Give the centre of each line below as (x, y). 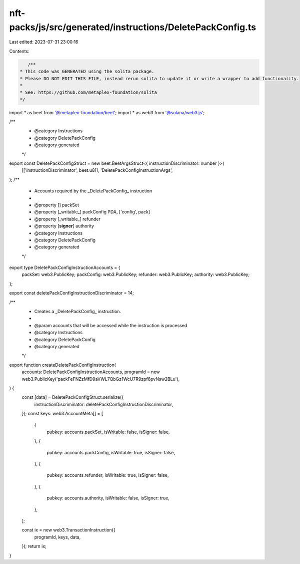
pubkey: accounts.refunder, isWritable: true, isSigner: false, (108, 475)
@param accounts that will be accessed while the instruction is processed (111, 325)
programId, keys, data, (57, 537)
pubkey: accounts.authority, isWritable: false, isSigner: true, (108, 498)
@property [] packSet (57, 205)
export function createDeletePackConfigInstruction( (62, 365)
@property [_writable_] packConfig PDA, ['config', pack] (92, 212)
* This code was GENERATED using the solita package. (87, 72)
